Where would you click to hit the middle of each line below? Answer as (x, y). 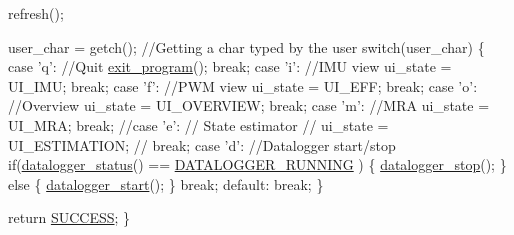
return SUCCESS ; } (69, 217)
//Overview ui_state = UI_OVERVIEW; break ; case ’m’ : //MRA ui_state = (249, 105)
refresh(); (36, 13)
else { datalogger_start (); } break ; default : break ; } (166, 183)
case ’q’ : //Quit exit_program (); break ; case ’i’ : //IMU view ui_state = (230, 66)
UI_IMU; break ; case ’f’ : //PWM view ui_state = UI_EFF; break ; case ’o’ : (243, 85)
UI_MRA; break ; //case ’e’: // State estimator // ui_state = (198, 124)
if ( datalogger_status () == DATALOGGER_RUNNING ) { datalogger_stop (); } (257, 164)
